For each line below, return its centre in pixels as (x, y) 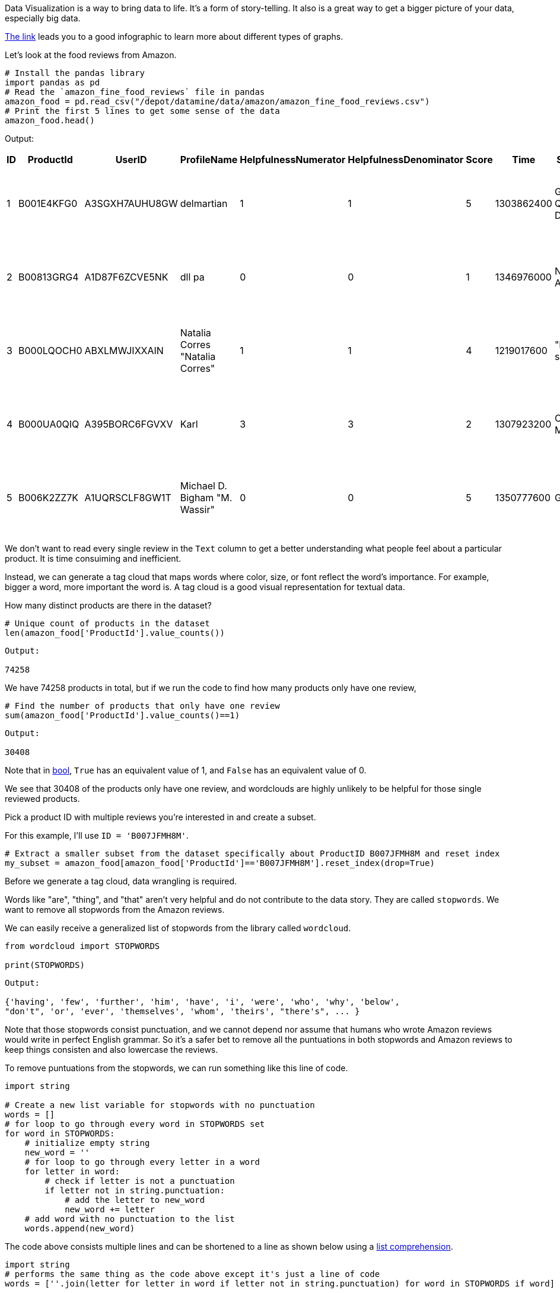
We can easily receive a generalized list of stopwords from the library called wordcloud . (178, 928)
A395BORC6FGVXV (129, 424)
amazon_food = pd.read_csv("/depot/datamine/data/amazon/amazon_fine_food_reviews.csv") (217, 101)
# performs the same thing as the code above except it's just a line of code (192, 1274)
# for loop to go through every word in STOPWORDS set (135, 1124)
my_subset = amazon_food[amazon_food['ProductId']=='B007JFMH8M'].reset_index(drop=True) (220, 863)
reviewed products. (42, 799)
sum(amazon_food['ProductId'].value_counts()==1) (122, 715)
